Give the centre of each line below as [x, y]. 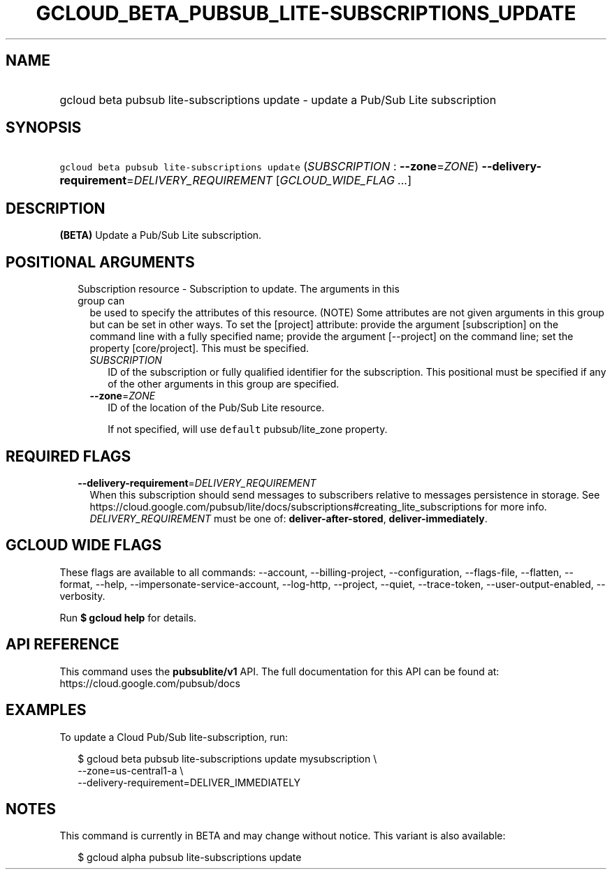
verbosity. [82, 596]
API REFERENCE [63, 645]
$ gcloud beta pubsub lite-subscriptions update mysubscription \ [227, 758]
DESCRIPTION [56, 208]
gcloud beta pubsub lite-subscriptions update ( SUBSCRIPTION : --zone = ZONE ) [269, 167]
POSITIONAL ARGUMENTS [100, 262]
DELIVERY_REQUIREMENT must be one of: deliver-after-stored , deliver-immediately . [289, 518]
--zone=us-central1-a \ [131, 770]
